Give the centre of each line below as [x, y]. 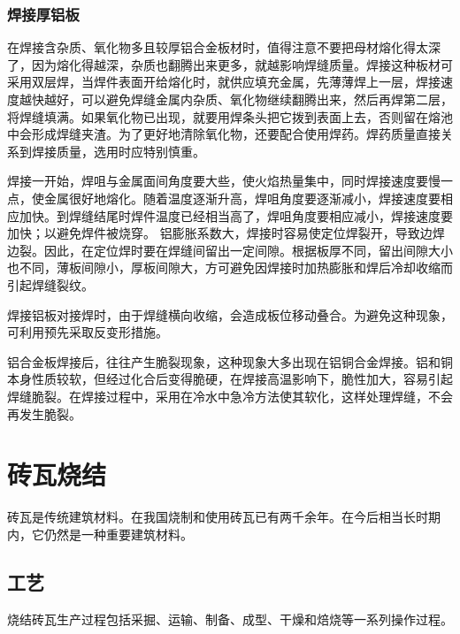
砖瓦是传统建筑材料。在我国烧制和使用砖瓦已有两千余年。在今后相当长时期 [224, 517]
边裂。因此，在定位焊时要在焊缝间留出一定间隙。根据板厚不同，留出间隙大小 [230, 250]
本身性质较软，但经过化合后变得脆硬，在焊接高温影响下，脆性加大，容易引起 [230, 379]
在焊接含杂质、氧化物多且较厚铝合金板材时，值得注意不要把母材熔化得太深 [224, 47]
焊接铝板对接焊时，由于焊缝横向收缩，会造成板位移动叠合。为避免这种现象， [230, 314]
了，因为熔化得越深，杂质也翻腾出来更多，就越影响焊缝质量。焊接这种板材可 [230, 64]
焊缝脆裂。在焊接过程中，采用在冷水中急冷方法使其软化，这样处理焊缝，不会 [230, 396]
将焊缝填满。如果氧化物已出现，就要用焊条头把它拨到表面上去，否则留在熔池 [230, 116]
